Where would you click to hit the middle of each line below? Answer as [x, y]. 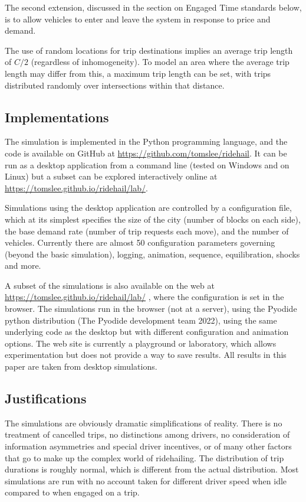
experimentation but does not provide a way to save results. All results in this [146, 355]
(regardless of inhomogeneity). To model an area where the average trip [160, 62]
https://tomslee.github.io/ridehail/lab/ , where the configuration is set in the [144, 297]
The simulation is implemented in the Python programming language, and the [146, 141]
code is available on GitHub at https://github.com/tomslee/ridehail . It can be [146, 153]
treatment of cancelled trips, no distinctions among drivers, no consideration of [147, 434]
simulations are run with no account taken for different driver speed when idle [146, 480]
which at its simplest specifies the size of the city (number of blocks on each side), [153, 219]
